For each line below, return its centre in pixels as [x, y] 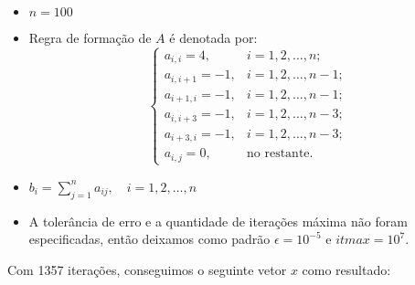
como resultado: [346, 269]
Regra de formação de [90, 37]
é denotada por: [213, 37]
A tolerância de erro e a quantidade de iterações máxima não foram [218, 221]
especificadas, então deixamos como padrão [149, 239]
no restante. [280, 154]
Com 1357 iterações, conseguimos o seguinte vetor [147, 269]
